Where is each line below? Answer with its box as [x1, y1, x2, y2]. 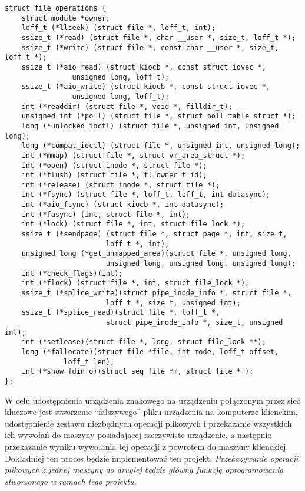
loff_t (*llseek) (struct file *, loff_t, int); [21, 24, 216, 32]
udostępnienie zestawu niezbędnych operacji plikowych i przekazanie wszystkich [5, 417, 292, 429]
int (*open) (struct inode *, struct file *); [21, 161, 207, 170]
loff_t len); [64, 357, 115, 366]
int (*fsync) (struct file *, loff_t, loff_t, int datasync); [21, 190, 271, 199]
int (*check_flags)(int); [21, 269, 123, 278]
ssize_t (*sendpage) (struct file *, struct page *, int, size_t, [21, 230, 287, 239]
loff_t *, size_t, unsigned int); [105, 298, 241, 307]
